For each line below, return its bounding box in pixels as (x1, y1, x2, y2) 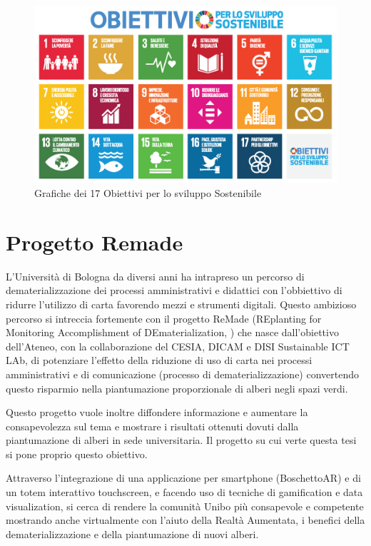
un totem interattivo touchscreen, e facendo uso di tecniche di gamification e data (6, 485, 363, 500)
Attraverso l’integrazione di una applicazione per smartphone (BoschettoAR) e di (6, 470, 361, 485)
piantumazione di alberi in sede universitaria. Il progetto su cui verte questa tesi (6, 433, 357, 448)
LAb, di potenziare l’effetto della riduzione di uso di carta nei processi (6, 353, 312, 368)
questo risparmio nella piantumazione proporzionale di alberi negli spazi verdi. (6, 380, 348, 395)
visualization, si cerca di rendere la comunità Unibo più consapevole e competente (6, 498, 364, 513)
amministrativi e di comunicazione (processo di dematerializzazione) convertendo (6, 366, 360, 381)
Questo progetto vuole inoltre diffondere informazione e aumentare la (6, 405, 308, 420)
